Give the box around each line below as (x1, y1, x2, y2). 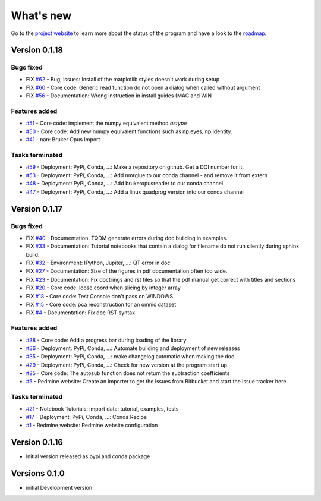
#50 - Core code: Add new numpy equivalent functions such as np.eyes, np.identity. (26, 128, 232, 135)
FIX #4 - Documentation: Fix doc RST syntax (26, 309, 136, 316)
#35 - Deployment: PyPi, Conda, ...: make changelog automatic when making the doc (26, 353, 235, 360)
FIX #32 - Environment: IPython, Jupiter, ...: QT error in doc (26, 259, 171, 267)
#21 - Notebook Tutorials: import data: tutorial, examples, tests (26, 405, 179, 412)
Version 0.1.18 (11, 45, 64, 55)
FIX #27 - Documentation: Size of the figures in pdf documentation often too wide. (26, 267, 228, 275)
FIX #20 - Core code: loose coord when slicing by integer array (26, 284, 181, 291)
